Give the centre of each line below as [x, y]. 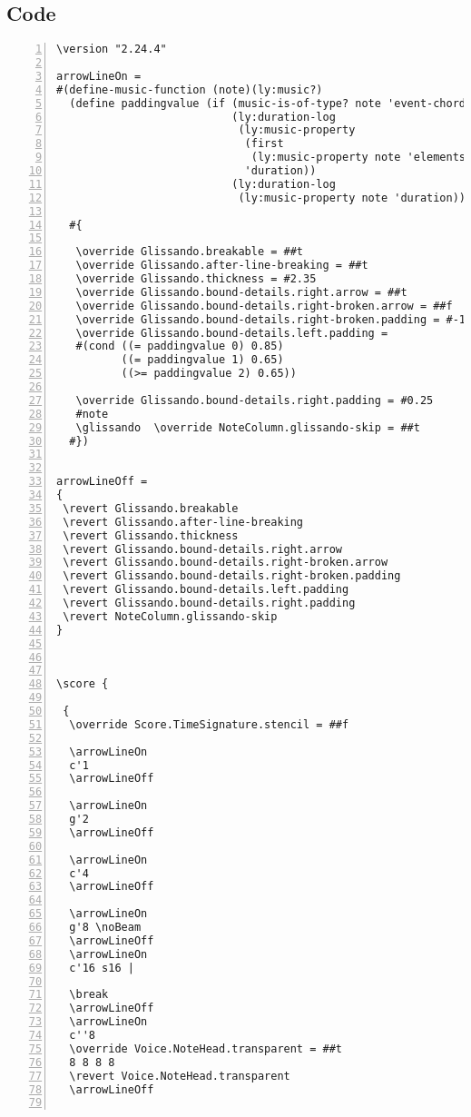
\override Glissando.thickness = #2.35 [196, 279]
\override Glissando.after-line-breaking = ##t [222, 266]
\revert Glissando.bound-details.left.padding [206, 590]
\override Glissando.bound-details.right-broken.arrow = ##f [264, 306]
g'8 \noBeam [105, 928]
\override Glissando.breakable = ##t [190, 252]
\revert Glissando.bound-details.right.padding [209, 603]
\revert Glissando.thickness [151, 535]
